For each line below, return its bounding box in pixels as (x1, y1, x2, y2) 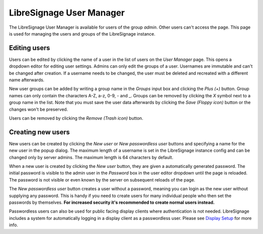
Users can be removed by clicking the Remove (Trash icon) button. (9, 115, 144, 121)
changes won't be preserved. (9, 106, 68, 112)
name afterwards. (9, 77, 45, 83)
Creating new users (9, 128, 70, 136)
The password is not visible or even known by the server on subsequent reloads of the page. (9, 177, 196, 182)
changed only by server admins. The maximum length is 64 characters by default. (9, 154, 173, 160)
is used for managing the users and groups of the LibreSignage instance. (9, 31, 156, 36)
